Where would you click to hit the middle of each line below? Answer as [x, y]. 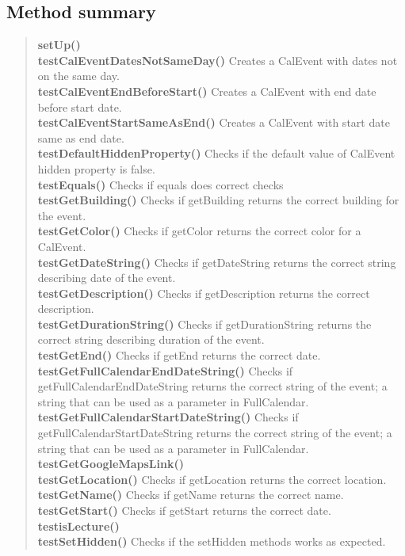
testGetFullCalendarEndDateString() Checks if [165, 370]
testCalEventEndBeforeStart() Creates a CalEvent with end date [207, 91]
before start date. [80, 107]
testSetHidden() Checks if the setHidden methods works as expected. [212, 541]
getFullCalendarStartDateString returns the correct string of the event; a [215, 433]
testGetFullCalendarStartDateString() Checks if [168, 417]
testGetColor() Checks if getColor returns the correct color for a [199, 231]
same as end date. [81, 137]
